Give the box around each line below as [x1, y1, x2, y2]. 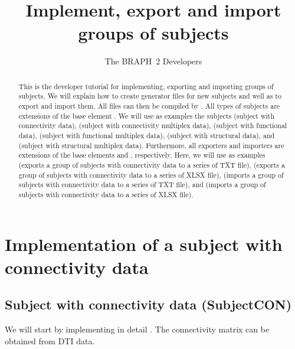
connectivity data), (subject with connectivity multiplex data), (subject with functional [18, 120, 287, 131]
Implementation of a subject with [5, 231, 283, 256]
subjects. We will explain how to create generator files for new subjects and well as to [18, 91, 281, 101]
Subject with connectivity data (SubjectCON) [5, 295, 292, 314]
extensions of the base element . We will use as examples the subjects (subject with [18, 110, 275, 120]
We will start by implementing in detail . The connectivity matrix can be [5, 323, 270, 335]
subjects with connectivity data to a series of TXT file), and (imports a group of [18, 180, 266, 190]
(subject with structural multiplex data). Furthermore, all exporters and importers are [18, 140, 284, 150]
